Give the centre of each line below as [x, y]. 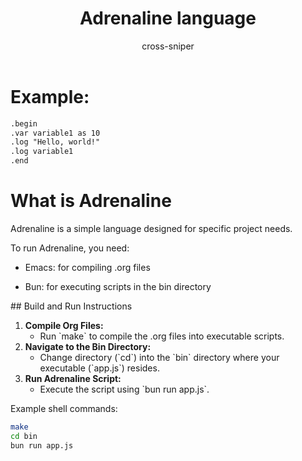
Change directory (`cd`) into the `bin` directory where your [159, 357]
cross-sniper [168, 46]
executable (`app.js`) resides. [99, 368]
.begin [24, 123]
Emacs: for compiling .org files [87, 267]
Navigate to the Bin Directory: [88, 346]
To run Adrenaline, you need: [70, 248]
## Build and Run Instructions [71, 306]
